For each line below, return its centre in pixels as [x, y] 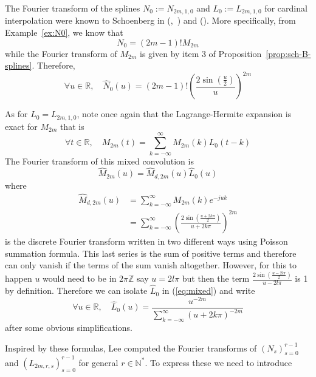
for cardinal [286, 8]
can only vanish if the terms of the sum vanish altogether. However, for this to [151, 265]
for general [98, 362]
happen [19, 278]
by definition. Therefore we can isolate [76, 290]
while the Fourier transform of [61, 53]
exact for [21, 126]
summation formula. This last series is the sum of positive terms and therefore [151, 253]
